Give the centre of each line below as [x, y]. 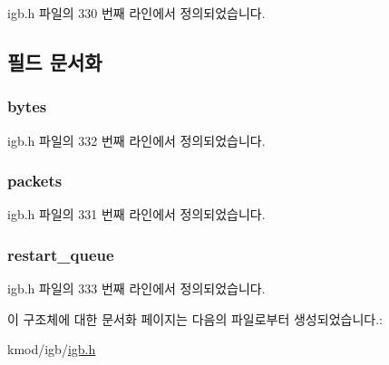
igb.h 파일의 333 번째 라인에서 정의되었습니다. [136, 288]
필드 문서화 [55, 61]
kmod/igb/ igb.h [52, 349]
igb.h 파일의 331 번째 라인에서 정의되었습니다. [136, 214]
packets [35, 181]
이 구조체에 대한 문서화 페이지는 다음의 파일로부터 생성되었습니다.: [195, 318]
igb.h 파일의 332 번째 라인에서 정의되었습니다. [136, 140]
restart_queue [61, 254]
